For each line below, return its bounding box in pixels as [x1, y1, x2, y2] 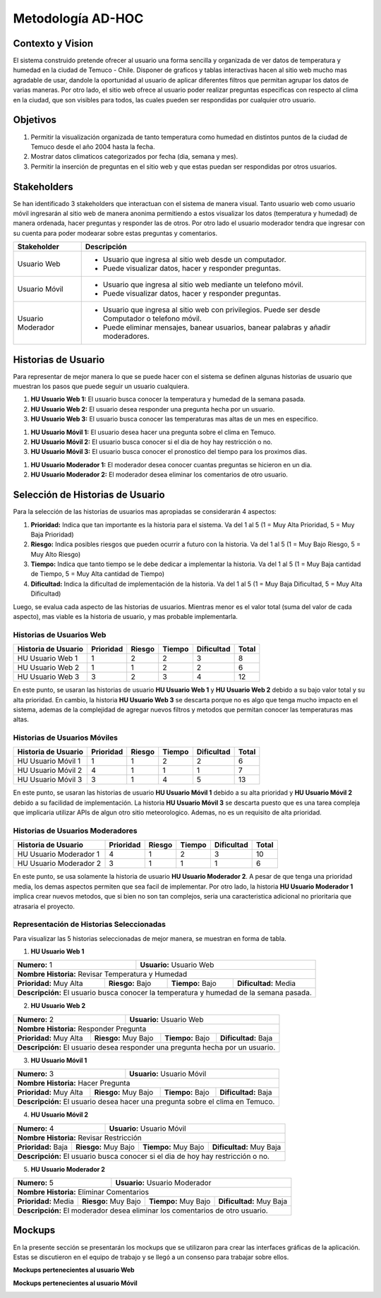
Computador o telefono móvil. [102, 314, 202, 324]
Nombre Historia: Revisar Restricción [17, 1133, 142, 1143]
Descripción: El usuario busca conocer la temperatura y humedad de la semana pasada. [17, 988, 312, 998]
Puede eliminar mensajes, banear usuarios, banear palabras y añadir [102, 323, 331, 332]
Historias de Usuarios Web [13, 630, 107, 639]
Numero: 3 [17, 1069, 54, 1079]
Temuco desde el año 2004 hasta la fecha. [30, 142, 155, 151]
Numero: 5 [17, 1178, 54, 1188]
